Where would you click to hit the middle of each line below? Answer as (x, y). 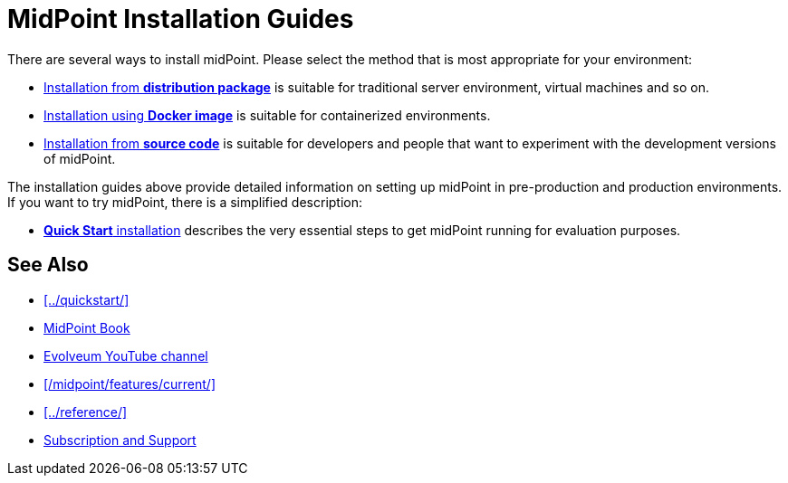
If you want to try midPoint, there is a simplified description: (185, 202)
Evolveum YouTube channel (126, 355)
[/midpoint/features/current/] (130, 384)
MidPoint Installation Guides (181, 19)
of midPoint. (80, 158)
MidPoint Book (87, 327)
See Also (48, 265)
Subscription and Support (120, 440)
